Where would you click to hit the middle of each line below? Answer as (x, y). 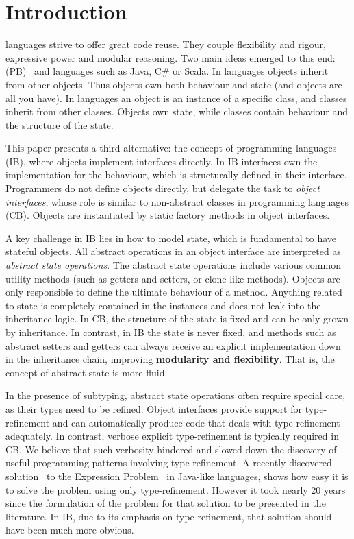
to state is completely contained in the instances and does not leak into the (163, 305)
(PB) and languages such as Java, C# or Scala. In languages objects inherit (167, 71)
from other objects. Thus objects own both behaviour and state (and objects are (174, 84)
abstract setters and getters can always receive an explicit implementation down (173, 345)
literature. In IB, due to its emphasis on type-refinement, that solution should (169, 516)
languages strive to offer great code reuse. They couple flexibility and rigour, (166, 44)
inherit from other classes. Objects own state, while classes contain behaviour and (177, 111)
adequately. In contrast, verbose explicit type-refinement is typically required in (172, 436)
